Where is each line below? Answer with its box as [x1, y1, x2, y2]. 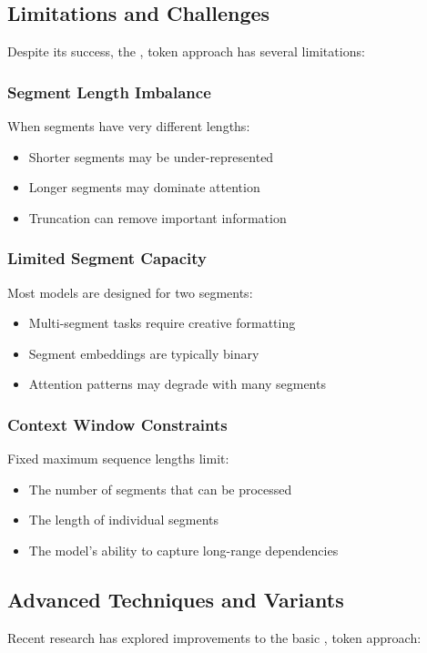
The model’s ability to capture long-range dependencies [28, 540, 339, 559]
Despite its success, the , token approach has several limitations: [7, 42, 365, 61]
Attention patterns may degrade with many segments [28, 374, 326, 393]
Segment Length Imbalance [7, 80, 211, 103]
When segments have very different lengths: [7, 117, 250, 136]
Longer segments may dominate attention [28, 178, 260, 197]
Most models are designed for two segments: [7, 282, 253, 301]
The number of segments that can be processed [28, 479, 292, 498]
